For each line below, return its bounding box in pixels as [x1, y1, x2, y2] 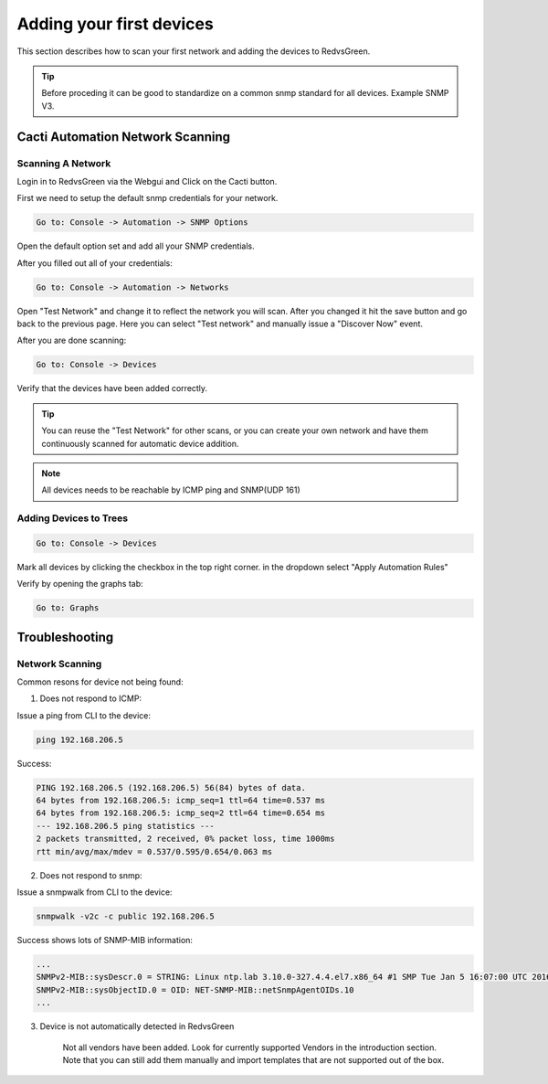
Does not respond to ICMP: [39, 693, 142, 704]
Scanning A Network [16, 156, 111, 169]
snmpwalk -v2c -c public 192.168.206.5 [36, 911, 215, 921]
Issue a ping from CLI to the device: [16, 709, 151, 721]
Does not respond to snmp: [39, 869, 142, 881]
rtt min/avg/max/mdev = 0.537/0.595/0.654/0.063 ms [36, 846, 273, 856]
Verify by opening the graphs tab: [16, 579, 143, 590]
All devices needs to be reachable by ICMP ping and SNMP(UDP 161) [41, 484, 300, 495]
